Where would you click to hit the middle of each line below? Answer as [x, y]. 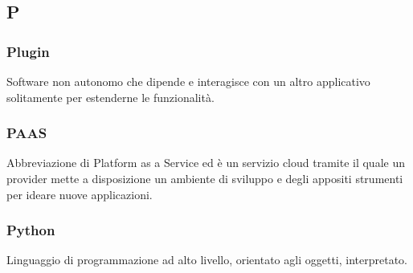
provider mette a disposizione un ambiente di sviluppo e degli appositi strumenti [205, 178]
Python [31, 230]
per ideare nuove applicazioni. [80, 194]
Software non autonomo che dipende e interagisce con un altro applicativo [188, 81]
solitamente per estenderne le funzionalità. [110, 97]
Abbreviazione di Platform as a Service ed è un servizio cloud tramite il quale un [206, 163]
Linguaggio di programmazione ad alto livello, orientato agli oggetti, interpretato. [207, 260]
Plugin [28, 51]
